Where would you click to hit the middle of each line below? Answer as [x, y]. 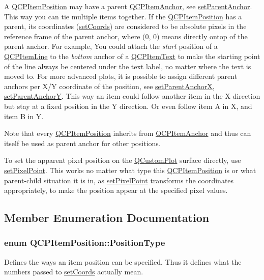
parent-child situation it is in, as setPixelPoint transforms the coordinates [119, 180]
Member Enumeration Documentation [107, 218]
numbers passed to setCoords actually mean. [74, 272]
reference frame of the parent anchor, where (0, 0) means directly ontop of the [126, 36]
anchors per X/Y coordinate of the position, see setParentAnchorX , [109, 86]
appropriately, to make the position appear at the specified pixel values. [116, 190]
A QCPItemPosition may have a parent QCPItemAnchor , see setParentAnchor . [128, 6]
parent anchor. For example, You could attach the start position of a [111, 46]
